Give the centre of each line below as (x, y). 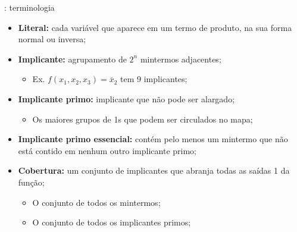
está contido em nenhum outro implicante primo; (107, 150)
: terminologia (29, 7)
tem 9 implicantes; (154, 79)
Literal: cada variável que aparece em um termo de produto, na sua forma (155, 27)
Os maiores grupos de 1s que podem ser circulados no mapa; (143, 119)
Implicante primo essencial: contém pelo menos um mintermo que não (153, 139)
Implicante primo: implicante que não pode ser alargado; (126, 98)
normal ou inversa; (52, 39)
